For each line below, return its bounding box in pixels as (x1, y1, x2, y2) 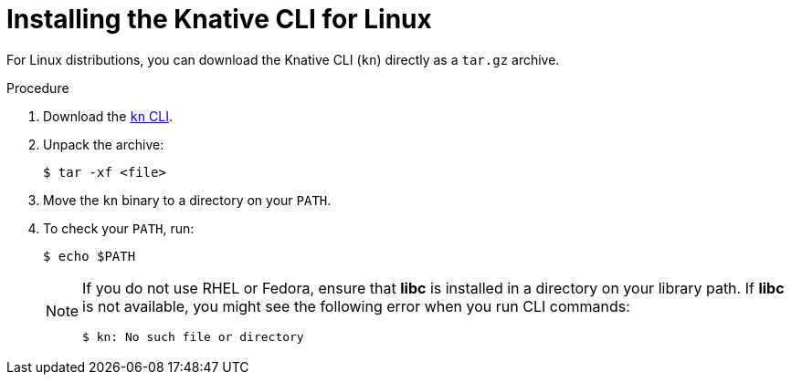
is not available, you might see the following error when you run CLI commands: (82, 296, 630, 315)
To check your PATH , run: (43, 220, 195, 236)
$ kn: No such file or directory (82, 329, 304, 344)
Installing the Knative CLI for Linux (6, 4, 432, 35)
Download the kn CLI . (43, 108, 173, 124)
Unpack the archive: (43, 136, 164, 152)
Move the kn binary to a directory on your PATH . (43, 191, 332, 208)
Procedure (6, 79, 69, 96)
